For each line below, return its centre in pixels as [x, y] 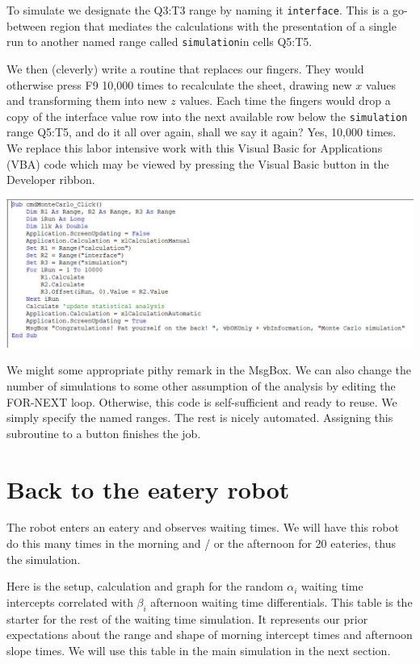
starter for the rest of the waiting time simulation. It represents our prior [187, 618]
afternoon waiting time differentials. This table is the [281, 601]
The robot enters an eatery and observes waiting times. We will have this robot [203, 527]
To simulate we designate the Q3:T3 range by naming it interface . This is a [198, 10]
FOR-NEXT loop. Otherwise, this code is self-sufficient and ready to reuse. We [202, 401]
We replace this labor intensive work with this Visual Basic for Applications [195, 147]
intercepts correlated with [70, 601]
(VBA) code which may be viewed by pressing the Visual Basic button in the [198, 163]
